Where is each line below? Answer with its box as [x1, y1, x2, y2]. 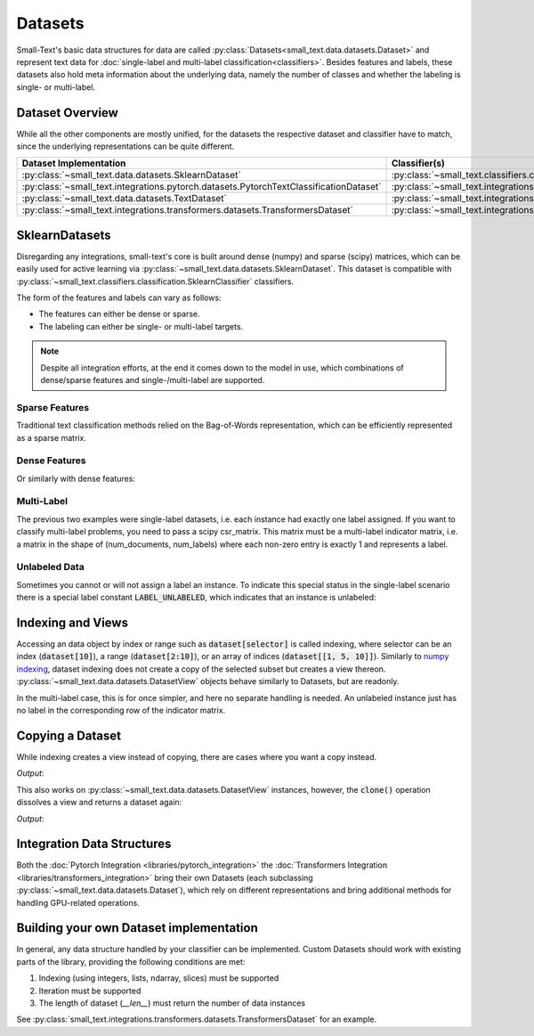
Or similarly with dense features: [16, 473, 135, 484]
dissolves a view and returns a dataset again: [16, 797, 182, 808]
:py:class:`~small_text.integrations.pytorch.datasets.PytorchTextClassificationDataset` [21, 181, 382, 193]
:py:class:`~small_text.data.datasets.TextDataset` [21, 192, 227, 205]
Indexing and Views [16, 615, 129, 630]
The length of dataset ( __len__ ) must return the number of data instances [38, 998, 306, 1008]
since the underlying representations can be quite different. [16, 141, 235, 151]
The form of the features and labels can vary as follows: [16, 292, 222, 303]
